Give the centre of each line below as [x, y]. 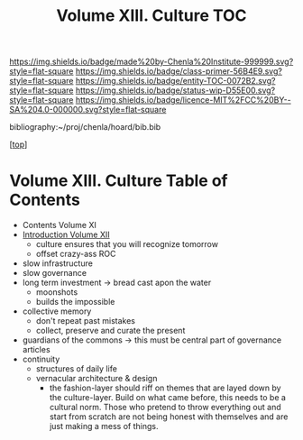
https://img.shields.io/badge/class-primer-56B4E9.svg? [179, 71]
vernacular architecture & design [96, 379]
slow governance [55, 273]
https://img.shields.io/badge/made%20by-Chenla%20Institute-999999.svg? [151, 62]
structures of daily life [76, 369]
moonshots [57, 292]
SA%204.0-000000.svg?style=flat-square [88, 110]
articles [37, 350]
